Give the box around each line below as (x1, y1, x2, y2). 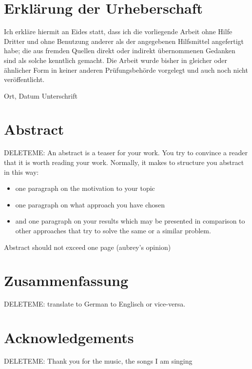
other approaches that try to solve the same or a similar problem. (15, 225, 211, 235)
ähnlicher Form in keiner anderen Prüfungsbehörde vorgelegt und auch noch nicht (4, 64, 248, 75)
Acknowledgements (4, 328, 134, 348)
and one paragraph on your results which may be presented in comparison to (15, 216, 245, 226)
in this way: (4, 166, 39, 177)
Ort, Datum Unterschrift (4, 90, 78, 101)
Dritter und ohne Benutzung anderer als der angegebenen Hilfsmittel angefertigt (4, 36, 244, 46)
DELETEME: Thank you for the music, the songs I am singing (4, 356, 193, 366)
